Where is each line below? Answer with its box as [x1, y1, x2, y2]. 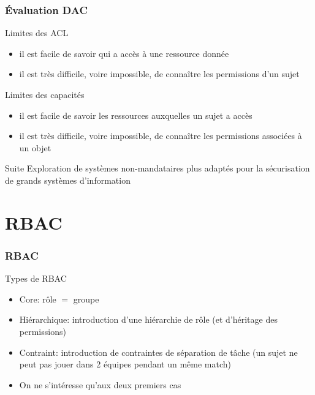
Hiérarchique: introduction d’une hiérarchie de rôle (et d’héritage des [19, 313, 278, 326]
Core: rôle [19, 292, 56, 305]
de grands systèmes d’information [5, 173, 131, 186]
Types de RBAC [5, 272, 67, 285]
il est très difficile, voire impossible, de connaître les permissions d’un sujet [19, 67, 300, 80]
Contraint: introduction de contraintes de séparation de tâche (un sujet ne [19, 345, 298, 358]
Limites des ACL [5, 26, 69, 39]
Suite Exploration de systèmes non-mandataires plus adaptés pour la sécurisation [5, 162, 310, 175]
